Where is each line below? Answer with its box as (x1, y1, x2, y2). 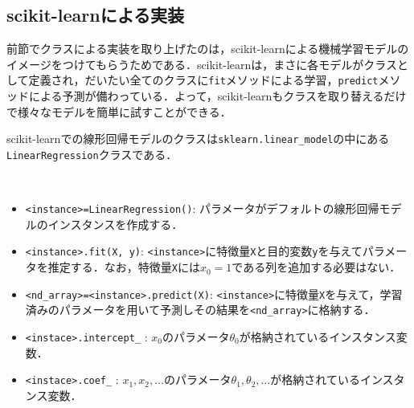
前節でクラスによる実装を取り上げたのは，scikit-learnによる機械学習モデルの (6, 40, 409, 57)
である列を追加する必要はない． (232, 259, 401, 275)
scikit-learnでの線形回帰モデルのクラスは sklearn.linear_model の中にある (6, 130, 390, 147)
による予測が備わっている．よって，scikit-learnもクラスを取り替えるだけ (28, 88, 407, 104)
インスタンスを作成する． (47, 215, 183, 232)
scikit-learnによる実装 (6, 2, 185, 27)
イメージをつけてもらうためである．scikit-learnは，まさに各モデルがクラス (6, 55, 397, 72)
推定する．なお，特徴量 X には (47, 259, 200, 275)
